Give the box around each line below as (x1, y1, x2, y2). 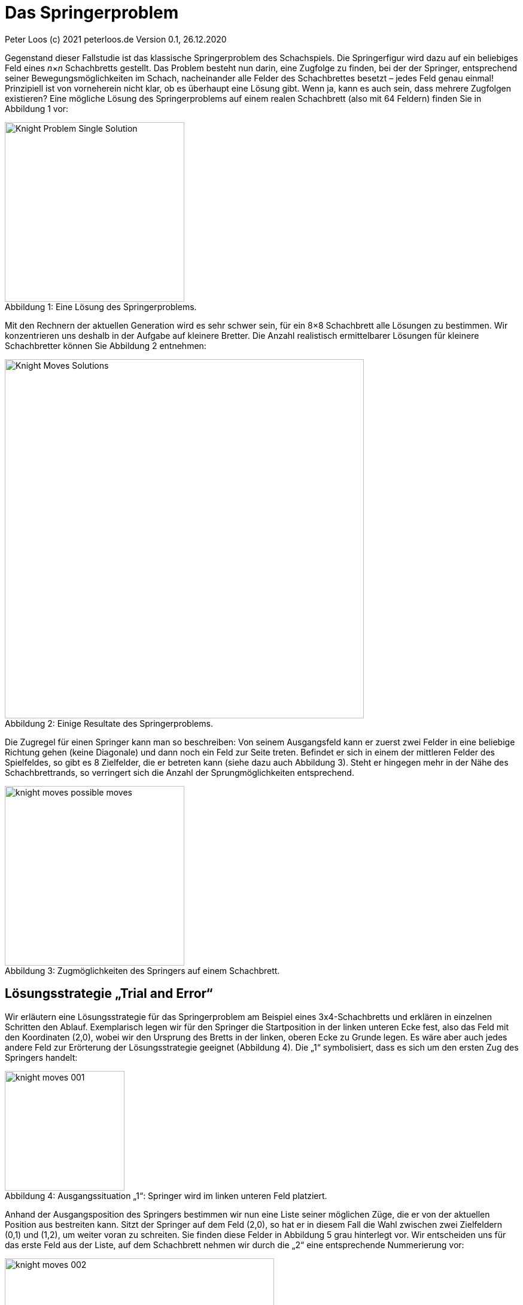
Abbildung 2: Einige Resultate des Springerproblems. (5, 718, 213, 729)
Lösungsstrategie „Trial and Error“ (5, 986, 213, 1001)
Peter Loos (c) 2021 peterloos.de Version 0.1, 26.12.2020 (5, 34, 227, 44)
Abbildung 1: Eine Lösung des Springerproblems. (5, 301, 197, 312)
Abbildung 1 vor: (5, 103, 69, 114)
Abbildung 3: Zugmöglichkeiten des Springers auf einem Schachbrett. (5, 965, 280, 976)
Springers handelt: (5, 1052, 78, 1063)
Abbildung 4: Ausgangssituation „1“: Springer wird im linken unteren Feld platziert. (5, 1190, 327, 1201)
